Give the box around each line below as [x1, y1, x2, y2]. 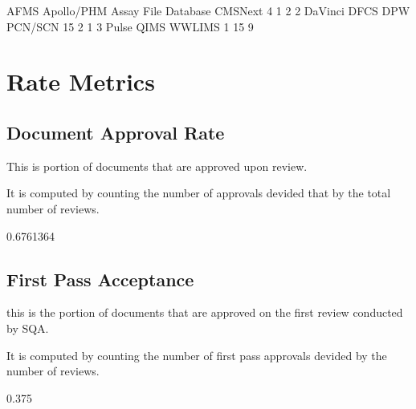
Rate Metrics [6, 65, 155, 98]
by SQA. [6, 319, 49, 336]
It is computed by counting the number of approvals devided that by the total [6, 184, 391, 201]
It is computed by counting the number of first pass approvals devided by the [6, 346, 387, 363]
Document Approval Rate [6, 119, 225, 144]
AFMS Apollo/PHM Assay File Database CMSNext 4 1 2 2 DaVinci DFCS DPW [6, 2, 410, 18]
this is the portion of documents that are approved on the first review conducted [6, 304, 403, 321]
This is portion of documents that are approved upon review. [6, 157, 308, 174]
